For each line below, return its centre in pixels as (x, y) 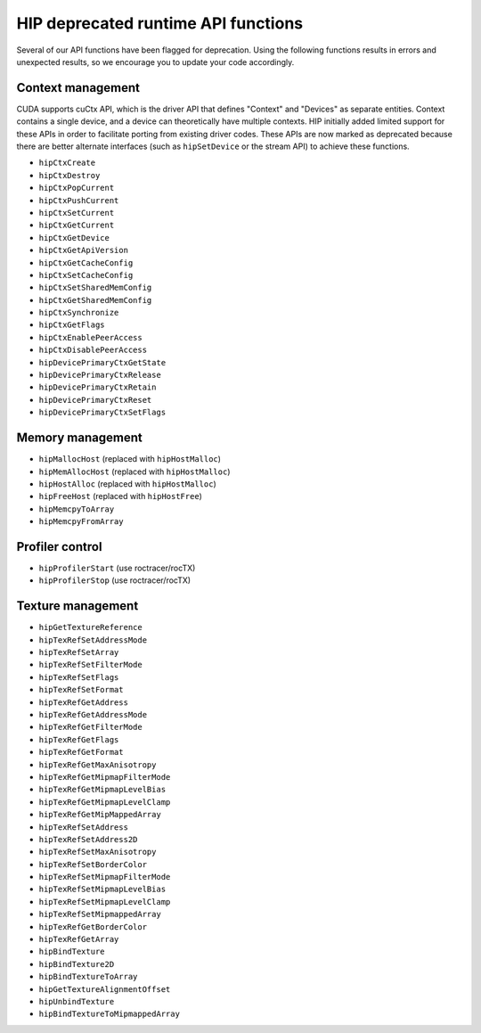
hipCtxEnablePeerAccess (90, 337)
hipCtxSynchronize (79, 313)
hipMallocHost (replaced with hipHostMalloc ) (130, 459)
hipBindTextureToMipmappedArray (109, 1014)
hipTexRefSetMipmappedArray (100, 914)
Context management (78, 88)
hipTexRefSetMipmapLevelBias (102, 890)
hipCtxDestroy (69, 175)
